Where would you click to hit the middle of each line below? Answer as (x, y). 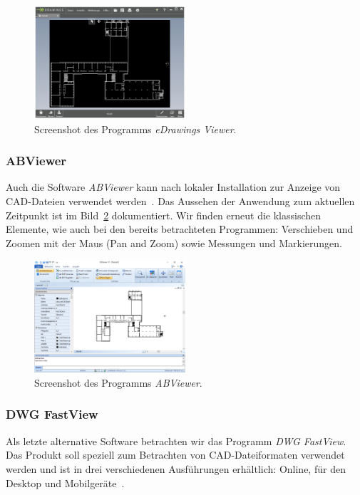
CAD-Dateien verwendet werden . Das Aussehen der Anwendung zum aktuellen (180, 201)
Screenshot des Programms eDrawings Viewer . (135, 129)
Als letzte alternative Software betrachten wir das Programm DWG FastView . (176, 441)
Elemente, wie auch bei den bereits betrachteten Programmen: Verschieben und (180, 229)
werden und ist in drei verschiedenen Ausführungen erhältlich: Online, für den (176, 468)
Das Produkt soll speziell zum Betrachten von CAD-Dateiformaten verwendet (175, 455)
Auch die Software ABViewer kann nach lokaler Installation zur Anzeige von (173, 187)
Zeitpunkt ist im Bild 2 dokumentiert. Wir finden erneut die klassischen (164, 215)
